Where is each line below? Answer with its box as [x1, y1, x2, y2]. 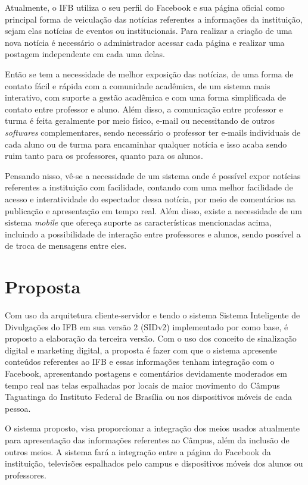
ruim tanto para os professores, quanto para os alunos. [5, 149, 203, 162]
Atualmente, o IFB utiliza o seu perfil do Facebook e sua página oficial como [5, 1, 285, 13]
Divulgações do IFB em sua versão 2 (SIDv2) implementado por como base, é [5, 320, 288, 333]
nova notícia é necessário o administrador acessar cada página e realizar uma [5, 36, 285, 48]
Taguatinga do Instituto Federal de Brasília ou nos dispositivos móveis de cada [5, 390, 293, 403]
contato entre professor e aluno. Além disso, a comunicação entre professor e [5, 102, 283, 115]
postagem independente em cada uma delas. [5, 48, 165, 60]
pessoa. [5, 402, 31, 414]
